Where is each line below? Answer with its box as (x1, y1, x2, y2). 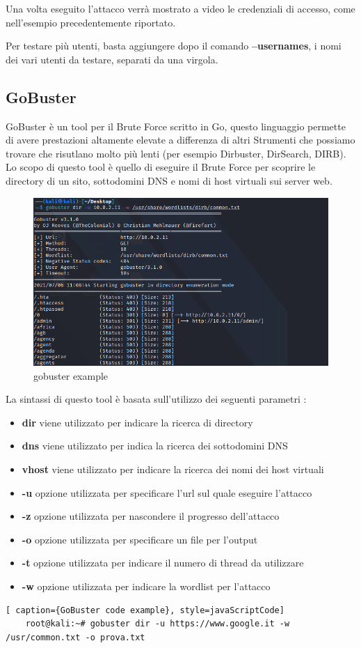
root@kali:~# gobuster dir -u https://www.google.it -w (25, 619, 290, 629)
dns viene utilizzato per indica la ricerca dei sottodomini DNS (22, 438, 288, 453)
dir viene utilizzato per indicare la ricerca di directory (22, 415, 253, 429)
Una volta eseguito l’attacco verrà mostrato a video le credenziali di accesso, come (6, 1, 355, 15)
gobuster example (33, 368, 109, 383)
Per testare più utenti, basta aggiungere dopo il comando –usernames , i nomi (6, 38, 342, 53)
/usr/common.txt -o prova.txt (6, 632, 145, 642)
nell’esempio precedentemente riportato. (6, 15, 176, 29)
